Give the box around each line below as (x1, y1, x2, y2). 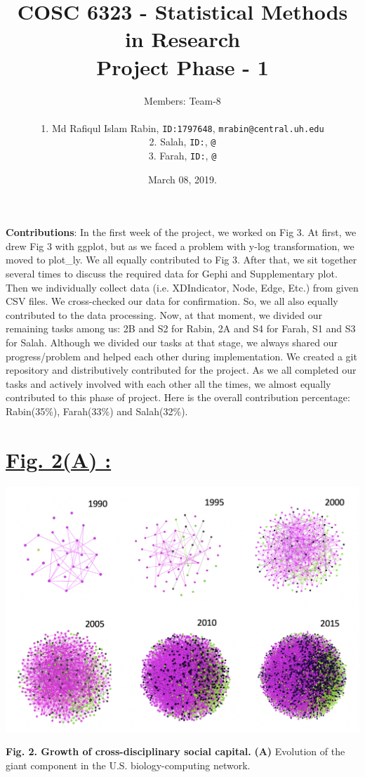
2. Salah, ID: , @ (149, 134, 216, 149)
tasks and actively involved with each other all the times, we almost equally (6, 376, 331, 391)
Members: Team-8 (144, 93, 221, 107)
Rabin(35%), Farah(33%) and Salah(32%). (6, 403, 188, 418)
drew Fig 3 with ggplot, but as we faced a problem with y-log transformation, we (6, 238, 354, 253)
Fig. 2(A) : (6, 445, 112, 474)
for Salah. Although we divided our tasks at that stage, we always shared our (6, 335, 338, 349)
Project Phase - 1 (96, 52, 269, 81)
